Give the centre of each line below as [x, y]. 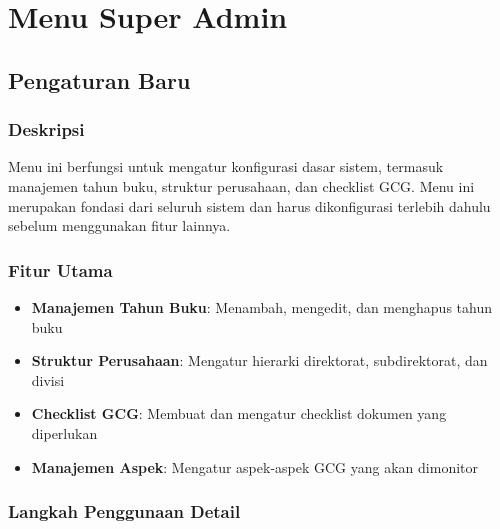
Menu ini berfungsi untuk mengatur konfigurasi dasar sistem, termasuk [226, 166]
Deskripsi [46, 129]
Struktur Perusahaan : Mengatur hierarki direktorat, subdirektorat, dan [259, 360]
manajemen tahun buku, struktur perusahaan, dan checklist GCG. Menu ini [241, 185]
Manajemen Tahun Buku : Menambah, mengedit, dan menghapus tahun [261, 306]
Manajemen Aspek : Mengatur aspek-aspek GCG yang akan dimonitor [254, 466]
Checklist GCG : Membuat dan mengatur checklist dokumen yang [239, 413]
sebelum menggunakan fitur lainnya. [119, 225]
